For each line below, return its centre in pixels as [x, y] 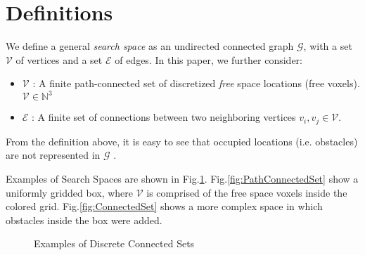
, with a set [328, 46]
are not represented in [53, 155]
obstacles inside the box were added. [84, 220]
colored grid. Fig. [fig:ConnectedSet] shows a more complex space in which [164, 206]
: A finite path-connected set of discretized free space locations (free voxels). [196, 83]
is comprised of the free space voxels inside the [247, 192]
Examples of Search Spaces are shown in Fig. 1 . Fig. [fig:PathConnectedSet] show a [182, 179]
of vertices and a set [59, 59]
